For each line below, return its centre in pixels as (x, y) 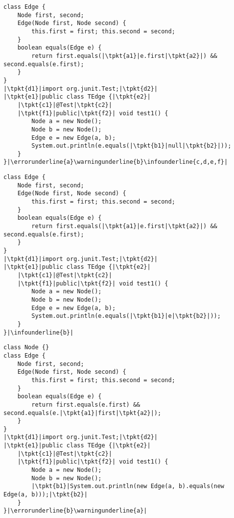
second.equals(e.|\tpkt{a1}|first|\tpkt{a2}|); (82, 413)
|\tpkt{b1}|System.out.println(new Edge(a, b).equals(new (128, 486)
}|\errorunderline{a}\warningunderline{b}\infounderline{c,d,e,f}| (116, 162)
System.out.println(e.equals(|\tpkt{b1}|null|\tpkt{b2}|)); (131, 146)
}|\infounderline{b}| (39, 332)
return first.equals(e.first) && (86, 404)
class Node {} (26, 348)
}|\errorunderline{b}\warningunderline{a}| (75, 511)
